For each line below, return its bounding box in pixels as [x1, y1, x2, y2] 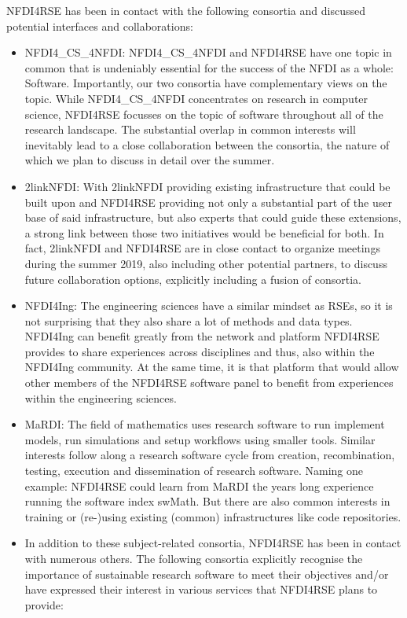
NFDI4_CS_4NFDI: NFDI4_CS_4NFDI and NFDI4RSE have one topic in [24, 44, 392, 61]
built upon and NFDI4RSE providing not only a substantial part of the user [24, 193, 392, 210]
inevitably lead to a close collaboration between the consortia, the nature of [24, 136, 390, 153]
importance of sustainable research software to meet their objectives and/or [24, 565, 389, 582]
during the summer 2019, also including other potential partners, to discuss [24, 255, 387, 271]
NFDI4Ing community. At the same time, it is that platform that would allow [24, 359, 399, 375]
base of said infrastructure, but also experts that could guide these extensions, [24, 209, 401, 226]
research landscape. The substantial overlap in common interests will [24, 121, 356, 138]
